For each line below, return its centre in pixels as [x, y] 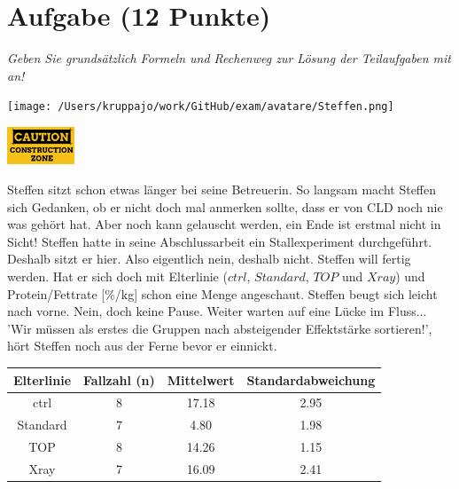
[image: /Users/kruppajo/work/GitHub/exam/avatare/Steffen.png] [201, 107]
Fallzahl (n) [119, 379]
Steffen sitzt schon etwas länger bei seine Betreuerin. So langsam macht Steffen [222, 189]
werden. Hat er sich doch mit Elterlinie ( [117, 276]
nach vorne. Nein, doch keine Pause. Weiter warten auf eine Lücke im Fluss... [217, 311]
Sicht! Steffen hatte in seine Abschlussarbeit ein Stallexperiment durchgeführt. [220, 241]
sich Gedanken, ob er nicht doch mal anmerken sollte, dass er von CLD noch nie [225, 206]
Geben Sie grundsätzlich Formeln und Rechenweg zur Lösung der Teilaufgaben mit [229, 58]
